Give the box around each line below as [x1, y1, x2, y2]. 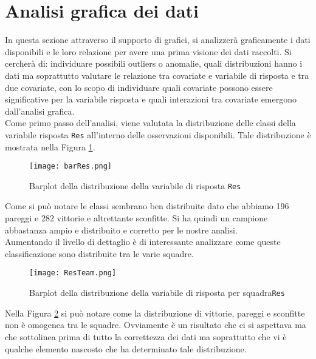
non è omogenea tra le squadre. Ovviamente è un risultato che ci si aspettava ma [5, 318, 306, 331]
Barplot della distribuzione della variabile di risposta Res [29, 179, 241, 192]
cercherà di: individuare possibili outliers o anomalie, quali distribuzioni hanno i [5, 57, 303, 70]
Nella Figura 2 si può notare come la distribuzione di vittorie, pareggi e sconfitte [5, 306, 305, 319]
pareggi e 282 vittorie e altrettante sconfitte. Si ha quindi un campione [5, 212, 268, 224]
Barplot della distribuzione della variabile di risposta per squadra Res [29, 286, 285, 299]
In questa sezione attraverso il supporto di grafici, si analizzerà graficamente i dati [5, 33, 311, 46]
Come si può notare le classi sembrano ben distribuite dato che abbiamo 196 [5, 200, 289, 212]
